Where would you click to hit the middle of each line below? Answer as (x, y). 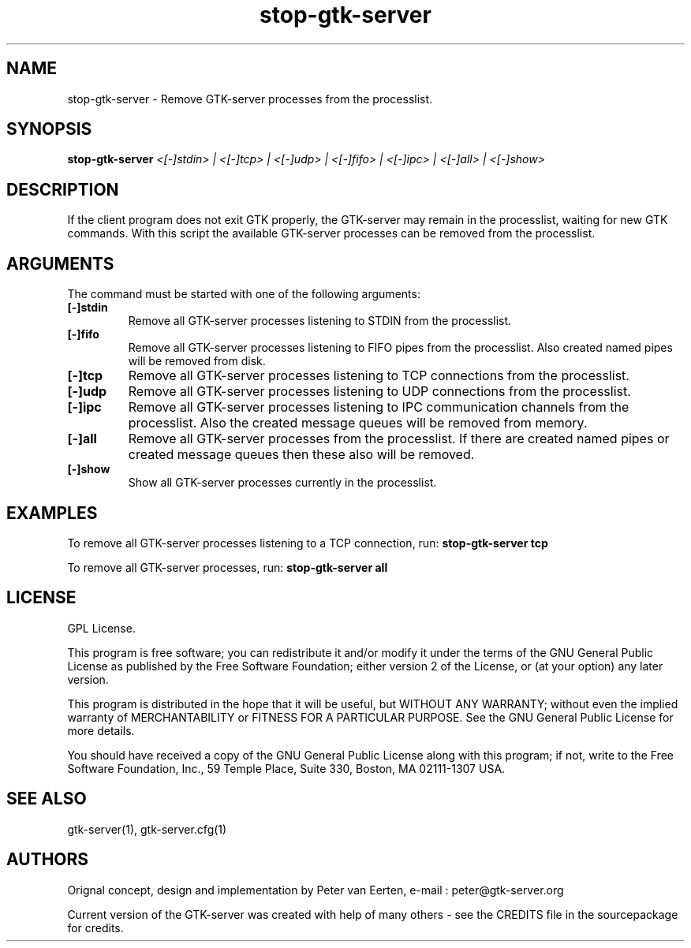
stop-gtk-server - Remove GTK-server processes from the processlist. (250, 99)
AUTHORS (48, 860)
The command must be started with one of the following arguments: (244, 294)
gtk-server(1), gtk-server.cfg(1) (147, 829)
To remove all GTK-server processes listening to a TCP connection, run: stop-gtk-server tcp (308, 543)
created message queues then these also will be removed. (301, 455)
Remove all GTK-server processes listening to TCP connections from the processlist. (379, 376)
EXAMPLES (52, 513)
